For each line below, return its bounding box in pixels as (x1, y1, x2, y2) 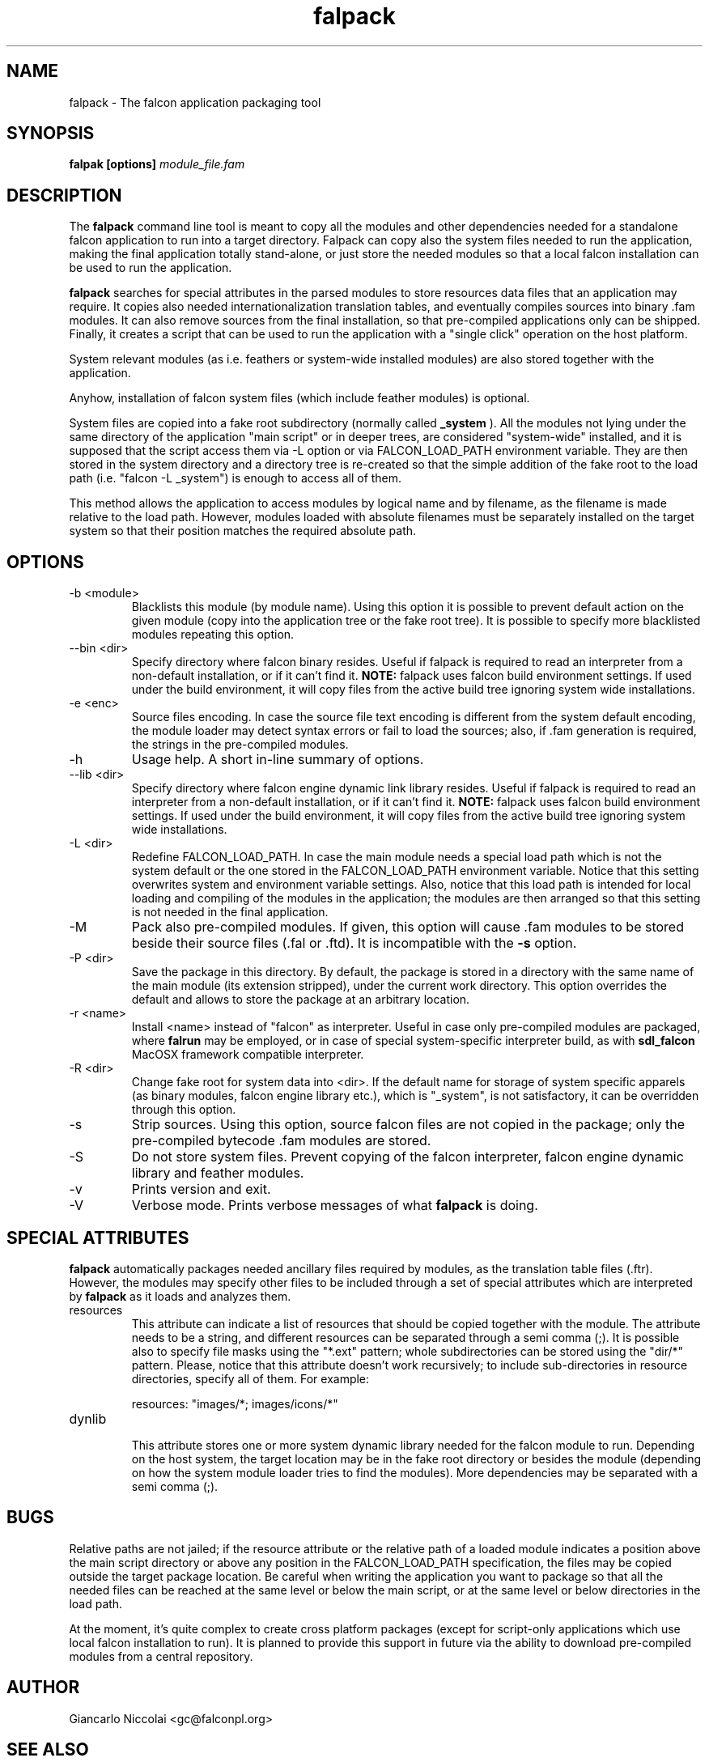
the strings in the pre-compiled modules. (131, 737, 349, 752)
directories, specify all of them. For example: (131, 1371, 370, 1386)
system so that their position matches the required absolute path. (69, 524, 417, 538)
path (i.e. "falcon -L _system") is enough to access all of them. (69, 471, 402, 486)
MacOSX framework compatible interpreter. (131, 1047, 364, 1062)
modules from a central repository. (69, 1649, 253, 1663)
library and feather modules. (131, 1165, 304, 1182)
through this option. (131, 1102, 236, 1117)
